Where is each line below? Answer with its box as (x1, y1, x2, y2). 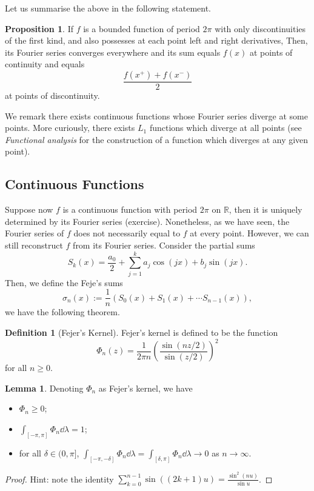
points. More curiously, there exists (5, 121, 135, 134)
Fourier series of (5, 227, 64, 239)
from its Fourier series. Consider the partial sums (73, 238, 255, 251)
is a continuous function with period (62, 203, 198, 216)
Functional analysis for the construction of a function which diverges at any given (5, 133, 309, 145)
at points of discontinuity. (5, 89, 100, 101)
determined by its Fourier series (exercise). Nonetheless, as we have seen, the (5, 215, 290, 227)
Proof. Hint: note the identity (5, 472, 114, 485)
